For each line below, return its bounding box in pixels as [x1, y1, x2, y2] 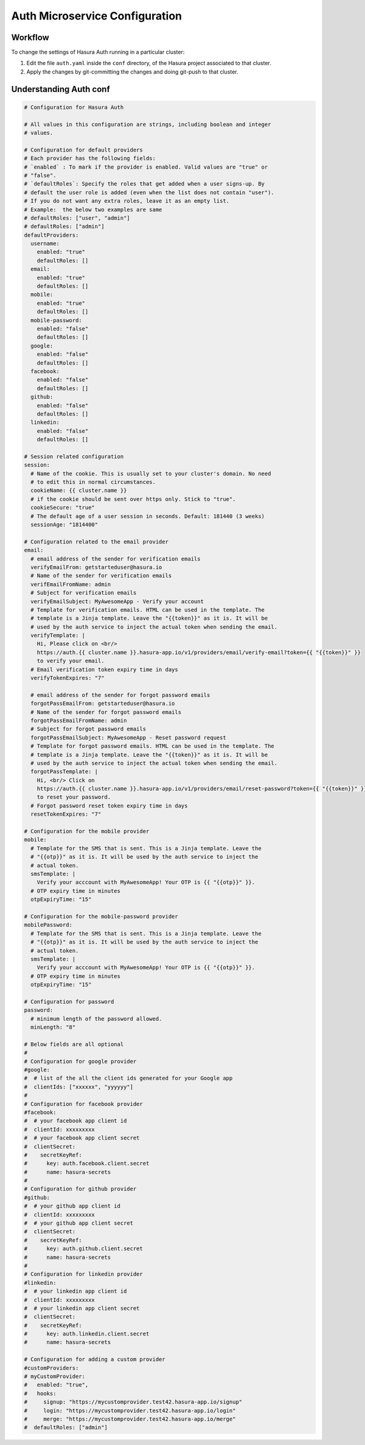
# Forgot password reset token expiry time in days [30, 802, 188, 809]
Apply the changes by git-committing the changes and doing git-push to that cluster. [26, 68, 238, 75]
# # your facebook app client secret [24, 1135, 140, 1141]
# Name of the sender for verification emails [30, 572, 172, 579]
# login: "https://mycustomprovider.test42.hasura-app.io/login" [24, 1407, 236, 1414]
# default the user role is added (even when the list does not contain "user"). [24, 189, 275, 196]
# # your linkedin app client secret [24, 1304, 140, 1312]
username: [30, 240, 60, 247]
